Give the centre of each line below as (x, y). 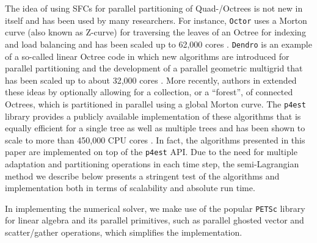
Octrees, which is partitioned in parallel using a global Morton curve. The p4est (155, 103)
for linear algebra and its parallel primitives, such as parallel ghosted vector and (155, 220)
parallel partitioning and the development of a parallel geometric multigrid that (154, 68)
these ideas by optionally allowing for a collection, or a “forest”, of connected (149, 92)
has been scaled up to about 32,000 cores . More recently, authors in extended (151, 80)
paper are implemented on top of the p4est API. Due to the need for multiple (151, 152)
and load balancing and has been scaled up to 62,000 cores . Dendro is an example (158, 44)
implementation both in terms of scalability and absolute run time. (130, 188)
